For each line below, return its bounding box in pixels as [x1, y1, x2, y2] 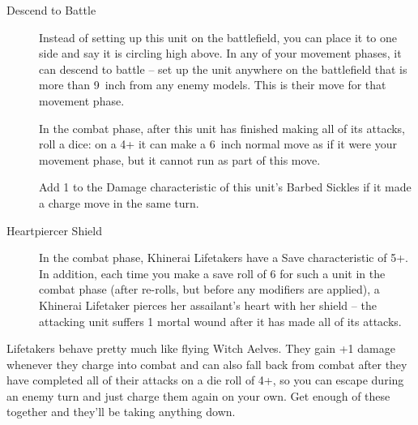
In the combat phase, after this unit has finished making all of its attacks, [39, 119, 406, 136]
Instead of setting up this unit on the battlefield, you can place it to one [39, 28, 398, 45]
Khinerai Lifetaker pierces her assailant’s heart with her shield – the [39, 296, 377, 313]
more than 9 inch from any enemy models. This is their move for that [39, 76, 386, 93]
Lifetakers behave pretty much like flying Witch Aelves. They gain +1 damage [6, 340, 395, 357]
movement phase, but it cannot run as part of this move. [39, 151, 321, 168]
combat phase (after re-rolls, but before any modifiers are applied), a [39, 281, 380, 298]
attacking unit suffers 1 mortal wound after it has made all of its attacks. [39, 312, 402, 329]
